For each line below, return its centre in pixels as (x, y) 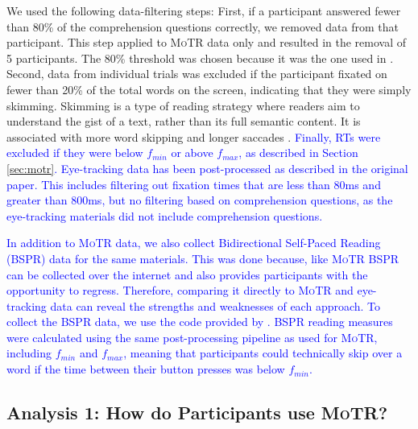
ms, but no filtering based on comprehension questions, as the (240, 200)
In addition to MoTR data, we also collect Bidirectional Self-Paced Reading (194, 243)
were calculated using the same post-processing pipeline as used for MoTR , (192, 337)
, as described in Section (298, 153)
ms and (363, 184)
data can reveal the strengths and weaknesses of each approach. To (215, 305)
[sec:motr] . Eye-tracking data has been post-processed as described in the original (207, 168)
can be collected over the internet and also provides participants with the (187, 274)
